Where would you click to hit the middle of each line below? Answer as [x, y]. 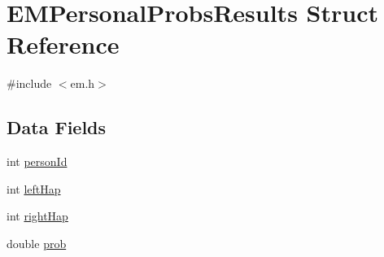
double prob [37, 243]
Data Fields [57, 127]
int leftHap [34, 188]
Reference [63, 44]
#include [29, 83]
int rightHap [37, 216]
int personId [37, 161]
